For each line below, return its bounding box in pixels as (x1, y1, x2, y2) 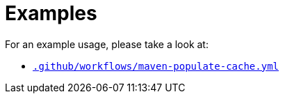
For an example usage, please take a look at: (5, 38, 209, 50)
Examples (5, 1, 97, 25)
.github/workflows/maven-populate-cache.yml (33, 60, 279, 72)
